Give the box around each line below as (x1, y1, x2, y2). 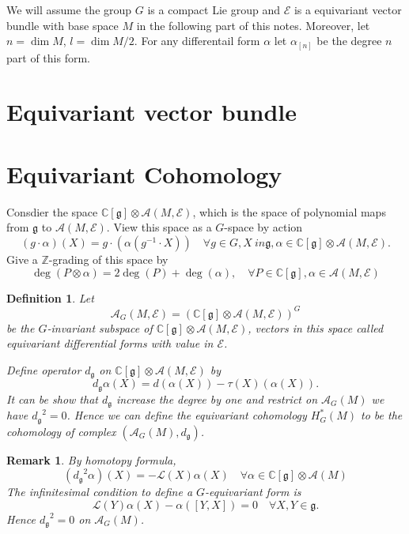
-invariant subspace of (47, 319, 153, 336)
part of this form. (6, 49, 90, 66)
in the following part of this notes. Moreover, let (136, 17, 370, 33)
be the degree (316, 32, 382, 49)
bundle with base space (6, 17, 119, 33)
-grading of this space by (48, 250, 169, 267)
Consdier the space (6, 203, 98, 220)
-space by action (224, 219, 303, 235)
